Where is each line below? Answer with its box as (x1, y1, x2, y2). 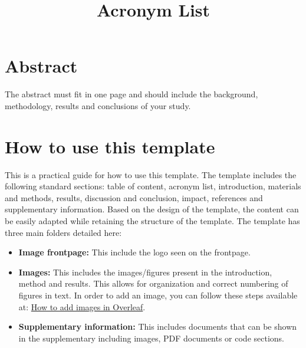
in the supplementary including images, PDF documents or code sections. (18, 331, 285, 344)
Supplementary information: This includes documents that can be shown (18, 320, 297, 333)
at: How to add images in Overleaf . (18, 300, 146, 313)
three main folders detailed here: (5, 226, 122, 238)
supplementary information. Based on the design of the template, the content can (5, 203, 299, 215)
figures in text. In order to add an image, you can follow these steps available (18, 288, 298, 301)
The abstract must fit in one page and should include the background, (5, 88, 258, 100)
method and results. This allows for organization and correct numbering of (18, 277, 288, 290)
